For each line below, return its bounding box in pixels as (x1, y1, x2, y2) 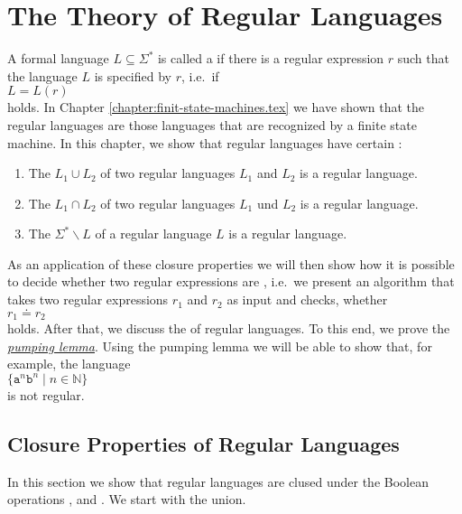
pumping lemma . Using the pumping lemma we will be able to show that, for (7, 336, 432, 355)
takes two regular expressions (7, 290, 169, 309)
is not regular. (7, 385, 85, 404)
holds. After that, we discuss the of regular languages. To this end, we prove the (7, 319, 450, 338)
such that (397, 49, 449, 68)
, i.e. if (180, 66, 219, 85)
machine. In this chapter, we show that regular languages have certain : (7, 133, 402, 152)
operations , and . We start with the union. (7, 490, 246, 509)
